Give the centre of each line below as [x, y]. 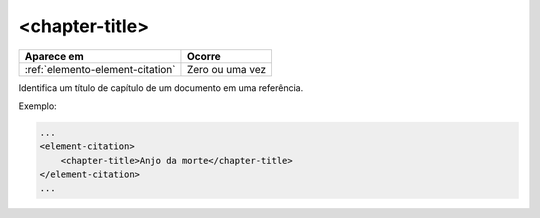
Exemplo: [37, 106]
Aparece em [54, 56]
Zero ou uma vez [226, 69]
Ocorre [204, 56]
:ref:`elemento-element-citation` [100, 69]
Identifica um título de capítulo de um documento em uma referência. [161, 87]
